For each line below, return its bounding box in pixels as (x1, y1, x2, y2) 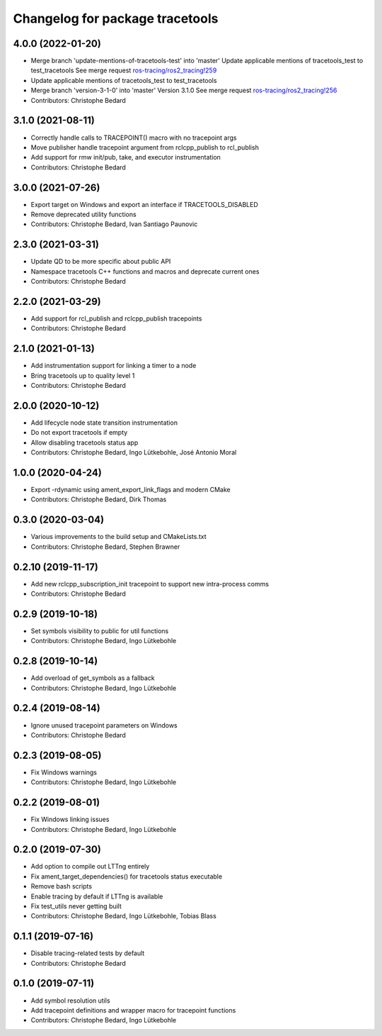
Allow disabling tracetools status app (30, 438, 139, 447)
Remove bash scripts (30, 882, 92, 891)
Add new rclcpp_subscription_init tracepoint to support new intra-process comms (30, 579, 269, 588)
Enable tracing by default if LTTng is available (30, 892, 163, 901)
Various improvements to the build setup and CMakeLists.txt (30, 533, 207, 541)
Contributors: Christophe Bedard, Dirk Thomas (30, 495, 167, 503)
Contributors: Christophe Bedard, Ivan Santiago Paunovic (30, 220, 198, 228)
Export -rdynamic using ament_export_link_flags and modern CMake (30, 486, 231, 494)
